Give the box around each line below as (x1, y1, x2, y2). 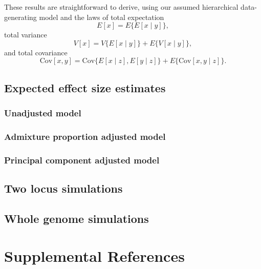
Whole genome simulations (4, 210, 149, 226)
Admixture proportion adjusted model (4, 130, 166, 142)
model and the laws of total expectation (39, 11, 164, 22)
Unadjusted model (4, 107, 81, 119)
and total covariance (4, 47, 68, 57)
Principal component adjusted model (4, 153, 160, 166)
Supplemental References (4, 245, 185, 266)
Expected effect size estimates (4, 79, 166, 95)
